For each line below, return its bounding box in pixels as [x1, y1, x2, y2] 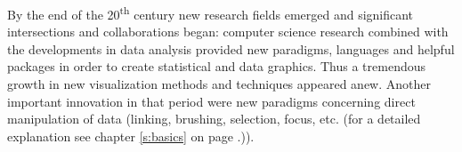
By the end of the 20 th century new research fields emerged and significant [7, 3, 414, 23]
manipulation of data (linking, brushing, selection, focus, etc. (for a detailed [7, 109, 421, 128]
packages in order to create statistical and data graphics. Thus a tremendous [7, 57, 426, 76]
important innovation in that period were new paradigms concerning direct [7, 92, 416, 110]
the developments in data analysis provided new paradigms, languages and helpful [7, 39, 455, 58]
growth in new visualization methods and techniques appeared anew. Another [7, 75, 431, 93]
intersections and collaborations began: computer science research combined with [7, 22, 449, 41]
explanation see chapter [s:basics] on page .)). [7, 126, 255, 145]
